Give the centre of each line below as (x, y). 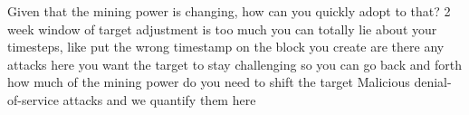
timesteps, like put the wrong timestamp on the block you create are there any (226, 47)
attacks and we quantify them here (159, 99)
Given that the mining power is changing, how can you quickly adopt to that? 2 (229, 11)
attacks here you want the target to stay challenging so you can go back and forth (234, 64)
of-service (33, 99)
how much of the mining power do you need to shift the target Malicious (209, 82)
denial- (433, 82)
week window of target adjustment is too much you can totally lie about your (222, 29)
